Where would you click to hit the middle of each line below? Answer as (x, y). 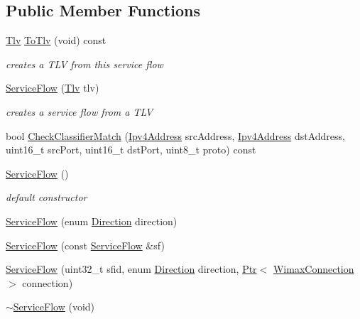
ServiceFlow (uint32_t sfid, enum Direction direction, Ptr (131, 269)
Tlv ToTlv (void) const (56, 40)
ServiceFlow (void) (54, 307)
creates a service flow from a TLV (80, 111)
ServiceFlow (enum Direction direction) (92, 221)
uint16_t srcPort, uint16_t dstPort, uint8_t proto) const (131, 150)
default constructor (47, 197)
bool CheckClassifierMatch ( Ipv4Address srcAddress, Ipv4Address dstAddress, (175, 135)
